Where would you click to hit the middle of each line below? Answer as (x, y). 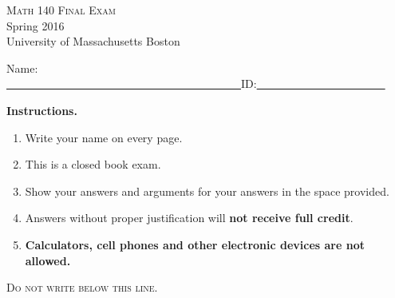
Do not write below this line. (82, 287)
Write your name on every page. (104, 137)
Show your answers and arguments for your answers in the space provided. (207, 191)
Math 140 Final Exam (61, 10)
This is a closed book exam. (93, 164)
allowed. (48, 260)
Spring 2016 (36, 25)
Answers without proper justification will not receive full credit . (189, 218)
